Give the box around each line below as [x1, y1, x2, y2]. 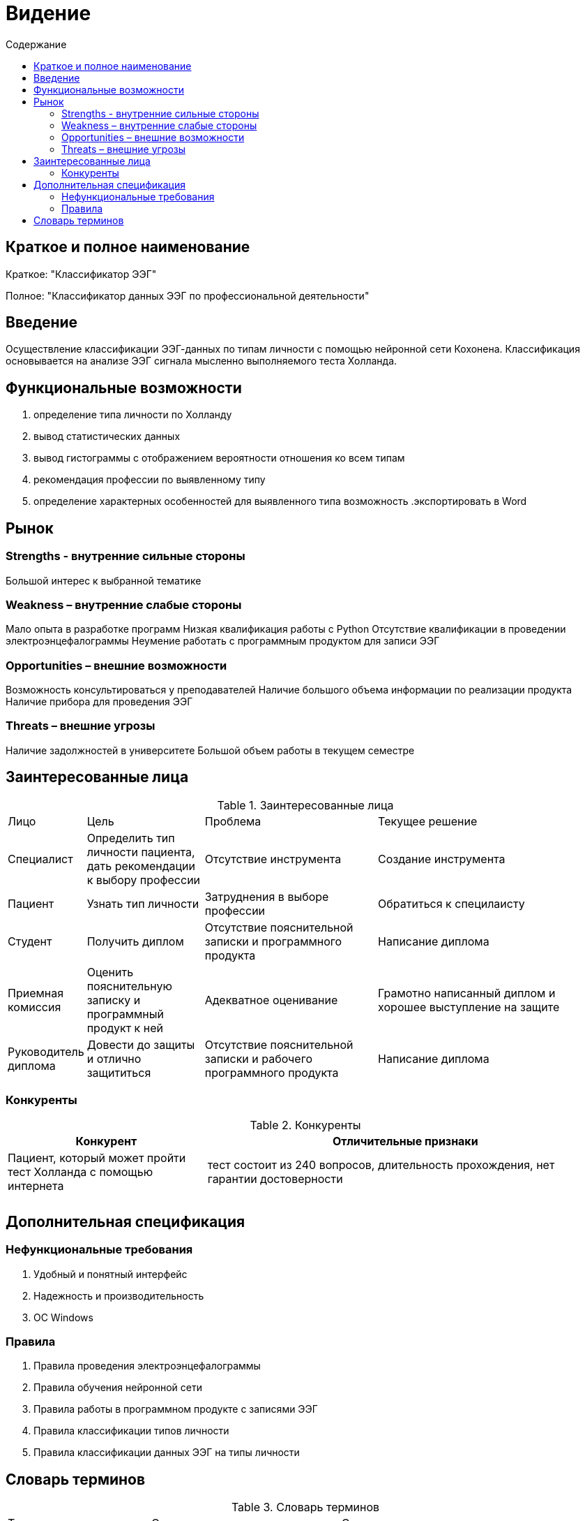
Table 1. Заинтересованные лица [217, 798, 394, 812]
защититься [86, 1065, 151, 1080]
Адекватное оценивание [204, 992, 338, 1007]
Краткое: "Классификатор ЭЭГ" [6, 267, 157, 280]
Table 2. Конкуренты [250, 1118, 361, 1133]
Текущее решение [378, 814, 478, 828]
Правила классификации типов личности [33, 1425, 229, 1437]
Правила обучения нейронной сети [33, 1381, 202, 1394]
